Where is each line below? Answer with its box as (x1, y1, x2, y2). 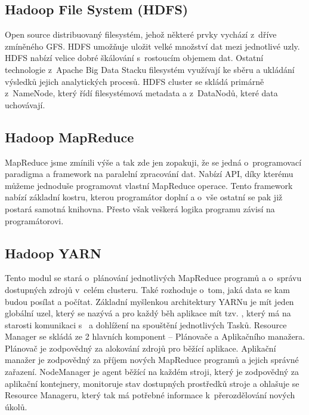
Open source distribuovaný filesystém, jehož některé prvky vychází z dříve (5, 28, 277, 41)
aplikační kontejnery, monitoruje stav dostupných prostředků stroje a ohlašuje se (5, 377, 299, 389)
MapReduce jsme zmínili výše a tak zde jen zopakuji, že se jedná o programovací (5, 155, 302, 168)
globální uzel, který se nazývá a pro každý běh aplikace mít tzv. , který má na (5, 307, 291, 319)
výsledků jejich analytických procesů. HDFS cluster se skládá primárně (5, 75, 264, 87)
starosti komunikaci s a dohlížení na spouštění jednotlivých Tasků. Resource (5, 318, 287, 331)
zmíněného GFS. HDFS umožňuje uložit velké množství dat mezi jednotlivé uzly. (5, 39, 300, 52)
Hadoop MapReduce (5, 127, 134, 146)
